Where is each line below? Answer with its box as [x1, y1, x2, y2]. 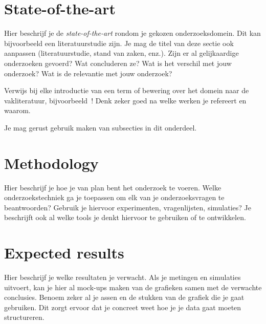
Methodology [4, 152, 99, 173]
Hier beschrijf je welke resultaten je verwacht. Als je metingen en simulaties [4, 272, 241, 283]
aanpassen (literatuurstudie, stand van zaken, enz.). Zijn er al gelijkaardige [4, 48, 239, 58]
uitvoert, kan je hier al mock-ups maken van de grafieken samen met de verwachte [4, 282, 262, 292]
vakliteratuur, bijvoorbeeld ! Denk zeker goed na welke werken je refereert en [4, 95, 247, 105]
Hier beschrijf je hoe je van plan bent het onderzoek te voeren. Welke [4, 182, 221, 192]
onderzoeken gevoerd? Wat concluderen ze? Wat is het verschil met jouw [4, 57, 232, 68]
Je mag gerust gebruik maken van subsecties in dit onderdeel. [4, 122, 197, 133]
